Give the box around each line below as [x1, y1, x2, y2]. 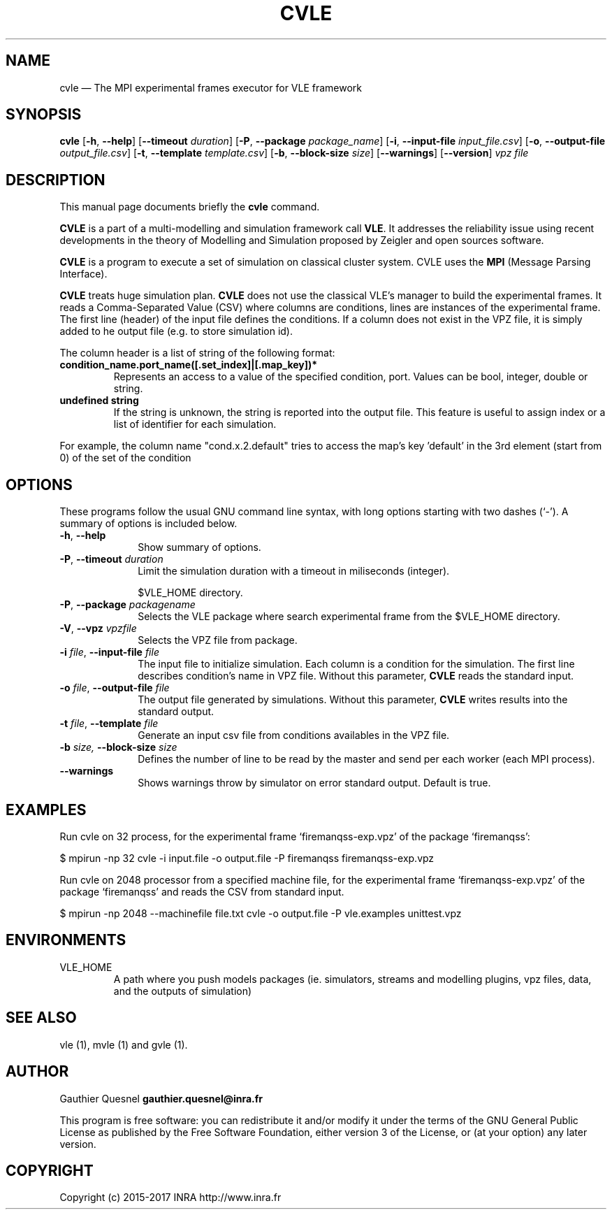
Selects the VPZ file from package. [138, 634, 298, 647]
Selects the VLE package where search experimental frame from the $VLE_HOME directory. [138, 610, 560, 623]
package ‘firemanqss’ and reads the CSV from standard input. [59, 885, 344, 898]
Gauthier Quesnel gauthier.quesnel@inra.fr [59, 1092, 263, 1105]
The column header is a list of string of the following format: [59, 347, 335, 359]
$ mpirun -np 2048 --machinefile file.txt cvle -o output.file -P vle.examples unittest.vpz [59, 907, 462, 919]
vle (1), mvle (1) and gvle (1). [59, 1038, 188, 1051]
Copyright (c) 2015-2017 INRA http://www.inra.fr [59, 1191, 282, 1204]
